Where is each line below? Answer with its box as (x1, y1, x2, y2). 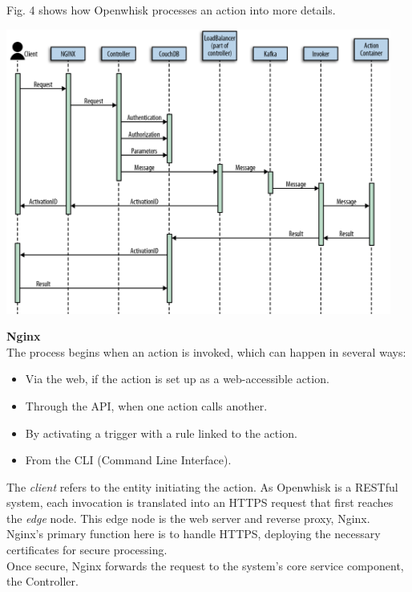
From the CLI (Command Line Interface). (25, 451, 232, 468)
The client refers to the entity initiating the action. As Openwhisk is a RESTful (6, 478, 398, 495)
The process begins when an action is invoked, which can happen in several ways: (6, 343, 406, 360)
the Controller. (6, 573, 79, 590)
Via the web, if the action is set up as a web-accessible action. (25, 370, 329, 387)
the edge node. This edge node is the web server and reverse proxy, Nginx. (6, 509, 370, 526)
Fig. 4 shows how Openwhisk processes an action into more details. (6, 2, 336, 18)
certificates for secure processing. (6, 541, 168, 558)
